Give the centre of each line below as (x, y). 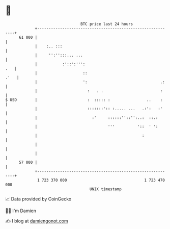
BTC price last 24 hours (107, 24)
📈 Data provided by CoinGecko (38, 199)
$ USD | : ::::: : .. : (84, 100)
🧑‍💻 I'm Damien (21, 211)
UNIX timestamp (106, 189)
